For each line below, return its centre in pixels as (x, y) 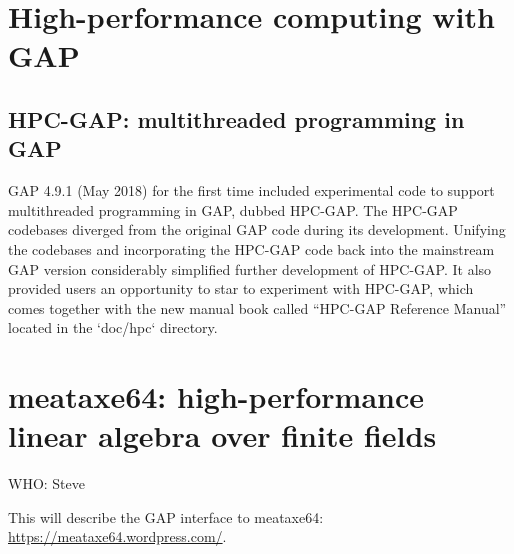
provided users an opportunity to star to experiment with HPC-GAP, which (241, 288)
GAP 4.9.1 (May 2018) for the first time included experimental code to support (251, 190)
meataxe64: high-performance (216, 396)
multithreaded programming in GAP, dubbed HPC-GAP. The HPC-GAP (233, 209)
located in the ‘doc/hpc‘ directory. (113, 327)
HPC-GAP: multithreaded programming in (236, 118)
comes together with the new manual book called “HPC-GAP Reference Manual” (257, 307)
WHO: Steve (46, 483)
